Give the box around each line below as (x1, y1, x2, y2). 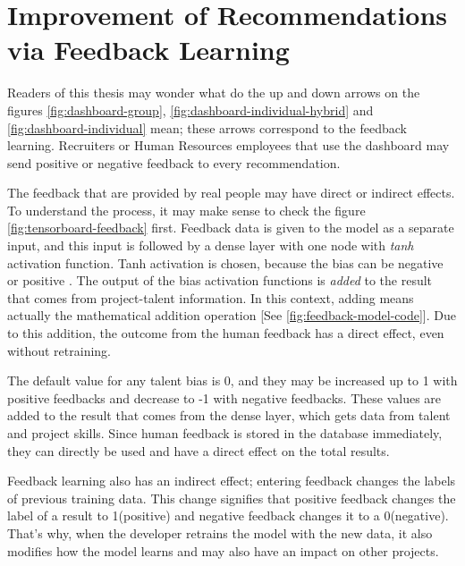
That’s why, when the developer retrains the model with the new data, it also (7, 523, 433, 542)
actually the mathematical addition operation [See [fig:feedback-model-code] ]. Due (7, 306, 456, 325)
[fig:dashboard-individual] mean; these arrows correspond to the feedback (7, 118, 407, 137)
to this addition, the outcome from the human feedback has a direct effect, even (7, 324, 444, 342)
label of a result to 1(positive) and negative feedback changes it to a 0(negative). (7, 506, 449, 525)
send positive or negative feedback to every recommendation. (7, 153, 341, 172)
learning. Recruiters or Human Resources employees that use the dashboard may (7, 136, 450, 155)
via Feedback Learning (7, 31, 290, 68)
